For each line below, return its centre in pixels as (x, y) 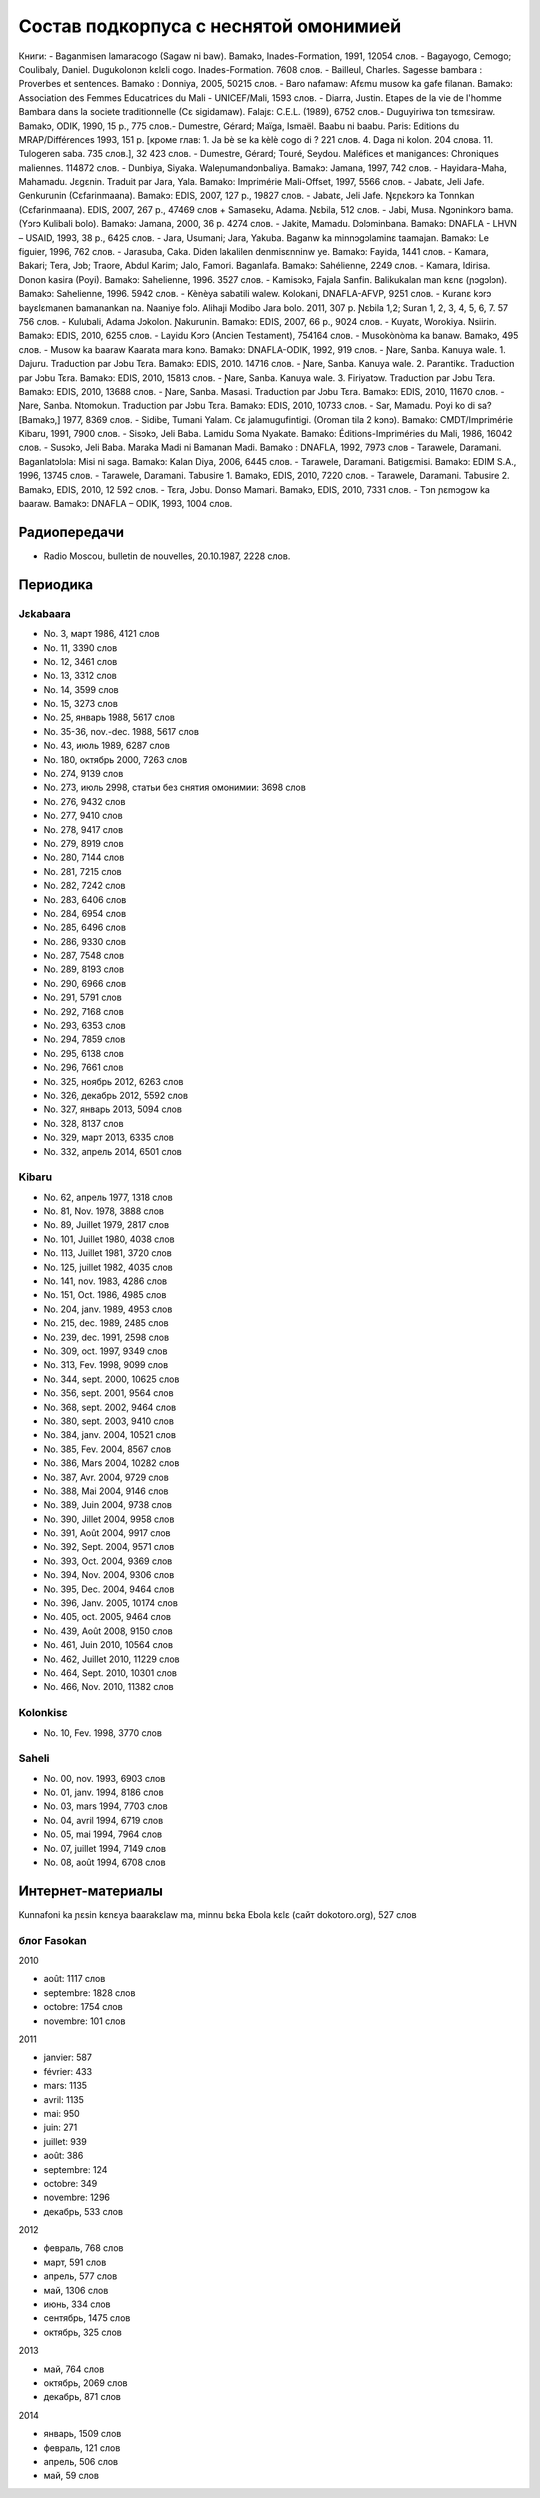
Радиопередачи (71, 531)
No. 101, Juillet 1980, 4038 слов (109, 1239)
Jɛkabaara (45, 613)
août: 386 (63, 2156)
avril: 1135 (64, 2099)
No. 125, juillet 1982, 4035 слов (108, 1267)
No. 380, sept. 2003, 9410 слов (109, 1421)
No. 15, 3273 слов (81, 704)
